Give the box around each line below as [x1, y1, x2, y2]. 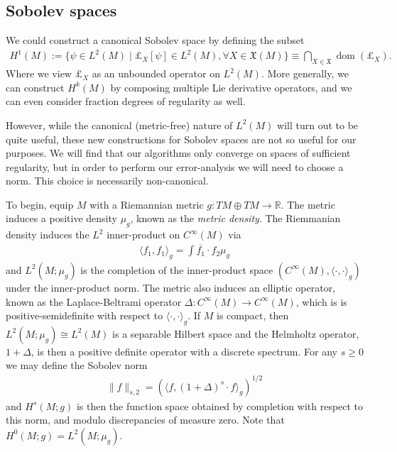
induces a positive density [6, 211, 117, 226]
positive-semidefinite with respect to [6, 308, 163, 323]
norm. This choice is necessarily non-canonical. [6, 173, 209, 188]
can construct [6, 79, 65, 94]
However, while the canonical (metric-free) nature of [6, 117, 233, 132]
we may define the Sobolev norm [6, 358, 148, 373]
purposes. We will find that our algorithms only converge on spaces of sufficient [6, 145, 351, 160]
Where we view [6, 66, 72, 81]
